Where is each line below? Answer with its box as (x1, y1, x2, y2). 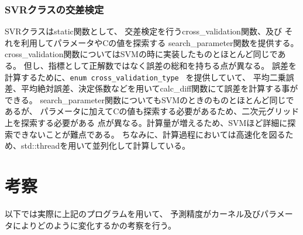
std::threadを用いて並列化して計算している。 (20, 139, 190, 152)
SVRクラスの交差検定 (5, 2, 104, 16)
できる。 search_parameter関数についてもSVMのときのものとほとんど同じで (5, 93, 294, 106)
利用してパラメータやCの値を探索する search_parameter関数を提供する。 (20, 36, 299, 48)
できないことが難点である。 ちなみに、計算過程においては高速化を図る (12, 128, 285, 140)
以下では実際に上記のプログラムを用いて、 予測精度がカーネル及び (5, 207, 261, 219)
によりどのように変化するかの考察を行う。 (12, 219, 176, 231)
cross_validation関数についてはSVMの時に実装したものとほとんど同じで (5, 48, 278, 60)
